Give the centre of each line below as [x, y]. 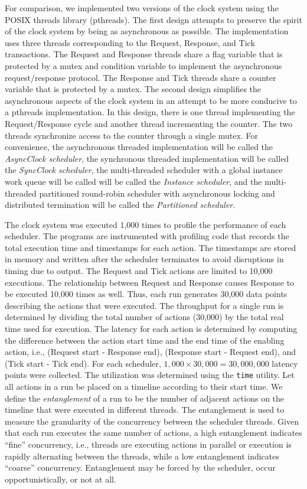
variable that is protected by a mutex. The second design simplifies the [133, 89]
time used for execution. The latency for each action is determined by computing [151, 329]
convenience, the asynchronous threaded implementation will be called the [139, 147]
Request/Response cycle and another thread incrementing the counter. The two [149, 123]
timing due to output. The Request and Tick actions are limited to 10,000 [139, 271]
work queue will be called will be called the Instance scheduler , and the [133, 181]
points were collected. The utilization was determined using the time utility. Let [150, 375]
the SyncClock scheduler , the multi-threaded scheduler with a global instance [144, 170]
